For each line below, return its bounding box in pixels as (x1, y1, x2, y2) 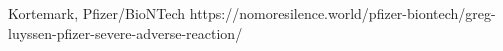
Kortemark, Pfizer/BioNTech (8, 3, 186, 23)
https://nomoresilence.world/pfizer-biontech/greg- (189, 3, 496, 23)
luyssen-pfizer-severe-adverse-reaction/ (8, 22, 243, 43)
